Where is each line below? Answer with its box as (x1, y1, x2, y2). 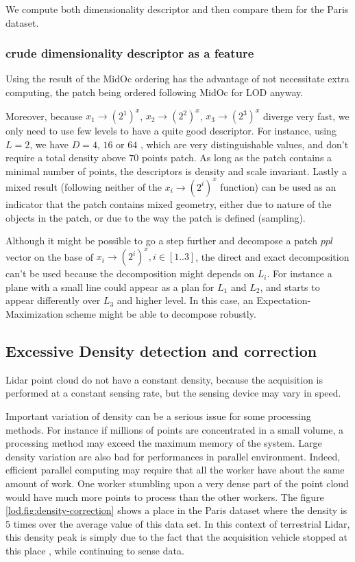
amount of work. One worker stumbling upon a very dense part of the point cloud (5, 476, 349, 490)
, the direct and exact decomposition (195, 249, 350, 264)
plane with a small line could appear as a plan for (5, 279, 215, 294)
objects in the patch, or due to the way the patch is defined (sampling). (5, 210, 306, 224)
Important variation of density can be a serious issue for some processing (5, 409, 311, 423)
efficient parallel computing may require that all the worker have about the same (5, 463, 345, 477)
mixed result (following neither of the (5, 179, 162, 194)
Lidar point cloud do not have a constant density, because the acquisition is (5, 372, 323, 386)
